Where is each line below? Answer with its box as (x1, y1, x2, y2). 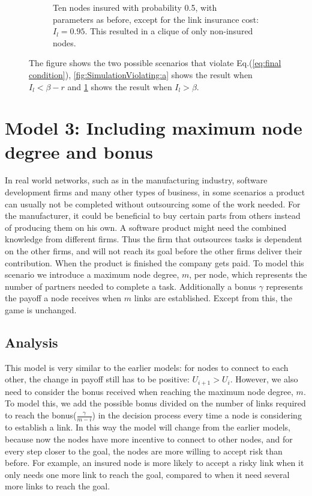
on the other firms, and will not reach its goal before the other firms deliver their (5, 245, 302, 257)
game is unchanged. (5, 304, 77, 316)
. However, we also (230, 373, 298, 385)
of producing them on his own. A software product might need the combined (5, 221, 287, 233)
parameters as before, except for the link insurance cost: (53, 13, 259, 25)
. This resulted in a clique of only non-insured (85, 25, 253, 37)
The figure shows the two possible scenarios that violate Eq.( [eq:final (29, 57, 281, 69)
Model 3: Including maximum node (5, 115, 302, 140)
